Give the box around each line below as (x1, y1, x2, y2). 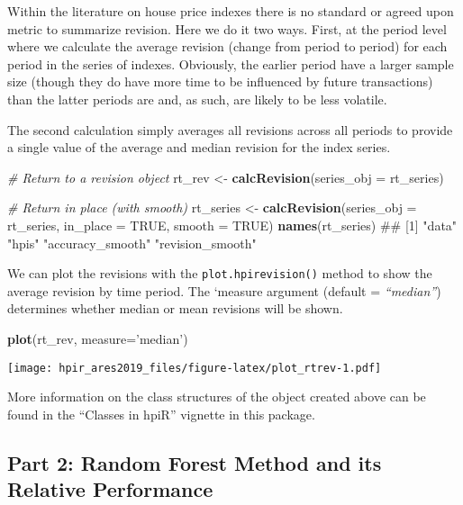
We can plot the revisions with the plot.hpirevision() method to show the (7, 264, 432, 283)
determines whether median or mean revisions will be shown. (7, 299, 343, 318)
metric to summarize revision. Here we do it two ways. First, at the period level (7, 19, 447, 38)
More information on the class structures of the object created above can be (7, 387, 426, 406)
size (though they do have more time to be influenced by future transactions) (7, 72, 433, 91)
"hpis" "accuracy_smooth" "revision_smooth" (7, 233, 257, 252)
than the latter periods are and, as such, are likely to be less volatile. (7, 89, 387, 108)
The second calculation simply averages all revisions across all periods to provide (7, 120, 453, 139)
